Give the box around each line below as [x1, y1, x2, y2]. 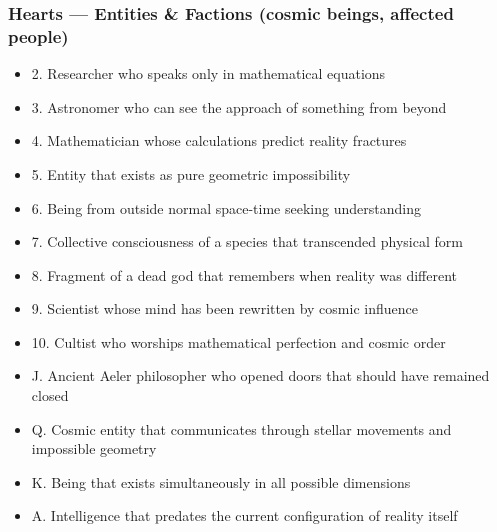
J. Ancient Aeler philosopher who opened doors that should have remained [31, 365, 490, 386]
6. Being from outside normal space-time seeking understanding [31, 197, 421, 218]
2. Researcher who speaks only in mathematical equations [31, 63, 386, 84]
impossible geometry [31, 438, 157, 459]
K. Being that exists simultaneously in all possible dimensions [31, 471, 411, 492]
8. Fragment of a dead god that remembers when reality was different [31, 264, 457, 285]
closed [31, 385, 69, 406]
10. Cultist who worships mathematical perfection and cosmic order [31, 331, 446, 352]
